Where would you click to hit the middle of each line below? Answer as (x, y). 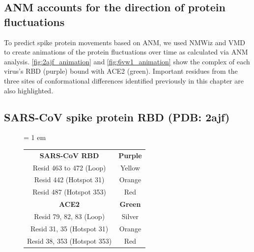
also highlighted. (29, 90)
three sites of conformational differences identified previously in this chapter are (124, 80)
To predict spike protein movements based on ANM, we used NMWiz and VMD (125, 42)
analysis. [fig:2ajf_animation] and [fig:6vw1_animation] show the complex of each (127, 61)
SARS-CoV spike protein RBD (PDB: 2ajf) (117, 117)
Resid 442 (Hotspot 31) (69, 180)
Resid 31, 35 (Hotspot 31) (70, 228)
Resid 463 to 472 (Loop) (69, 167)
